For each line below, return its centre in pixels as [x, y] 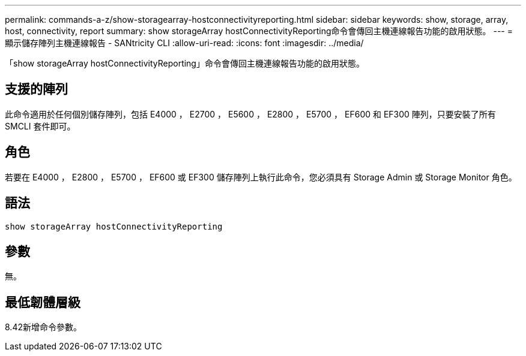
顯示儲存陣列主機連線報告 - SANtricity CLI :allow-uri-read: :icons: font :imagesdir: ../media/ [184, 43]
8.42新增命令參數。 [43, 327]
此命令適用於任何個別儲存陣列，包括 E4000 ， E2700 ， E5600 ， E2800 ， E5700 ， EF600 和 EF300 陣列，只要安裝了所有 [250, 114]
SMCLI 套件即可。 [40, 126]
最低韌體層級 [43, 302]
